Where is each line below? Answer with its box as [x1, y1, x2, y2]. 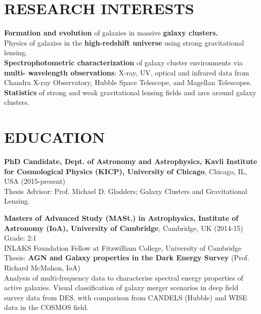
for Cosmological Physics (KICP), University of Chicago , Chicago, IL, [4, 166, 247, 176]
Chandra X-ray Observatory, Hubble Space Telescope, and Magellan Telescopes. [4, 77, 252, 88]
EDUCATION [4, 127, 105, 147]
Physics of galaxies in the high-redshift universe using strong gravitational [4, 37, 244, 48]
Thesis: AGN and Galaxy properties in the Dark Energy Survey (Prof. [4, 252, 249, 263]
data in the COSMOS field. [4, 302, 89, 312]
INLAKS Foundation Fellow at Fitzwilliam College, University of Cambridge [4, 242, 242, 253]
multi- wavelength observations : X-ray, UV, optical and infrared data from [4, 67, 249, 77]
